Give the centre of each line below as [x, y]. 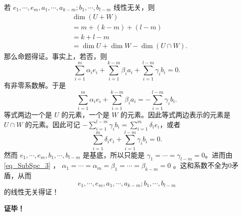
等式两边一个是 [28, 115]
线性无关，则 [134, 7]
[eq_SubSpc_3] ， [32, 165]
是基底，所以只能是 [114, 154]
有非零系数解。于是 [35, 85]
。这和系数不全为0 [202, 165]
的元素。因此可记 [53, 124]
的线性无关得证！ [31, 192]
